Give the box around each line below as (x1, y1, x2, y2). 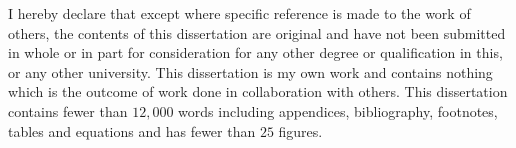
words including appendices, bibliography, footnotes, (178, 100, 498, 121)
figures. (278, 120, 323, 141)
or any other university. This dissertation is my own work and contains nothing (8, 61, 493, 82)
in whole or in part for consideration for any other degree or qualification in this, (8, 42, 503, 63)
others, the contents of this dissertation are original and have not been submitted (8, 22, 506, 43)
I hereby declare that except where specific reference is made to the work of (8, 3, 471, 23)
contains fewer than (8, 100, 128, 121)
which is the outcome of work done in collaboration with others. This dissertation (8, 81, 508, 102)
